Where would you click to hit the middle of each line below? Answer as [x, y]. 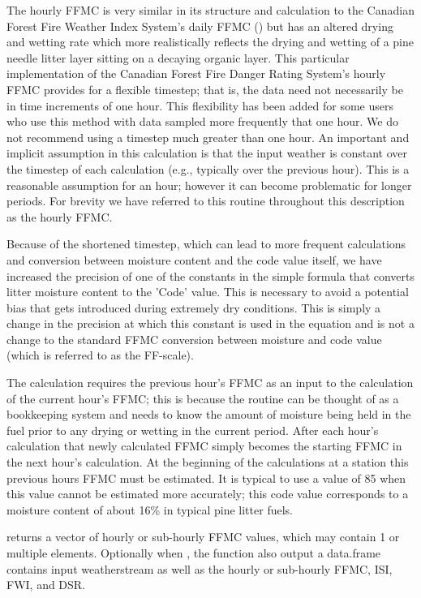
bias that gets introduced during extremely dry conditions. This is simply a [194, 307]
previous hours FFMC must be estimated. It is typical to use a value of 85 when [206, 478]
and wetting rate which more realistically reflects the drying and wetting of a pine [210, 42]
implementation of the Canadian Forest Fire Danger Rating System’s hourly [196, 73]
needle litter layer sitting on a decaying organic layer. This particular [178, 57]
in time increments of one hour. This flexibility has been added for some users [200, 105]
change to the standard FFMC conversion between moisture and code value [194, 339]
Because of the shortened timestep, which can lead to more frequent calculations [206, 244]
